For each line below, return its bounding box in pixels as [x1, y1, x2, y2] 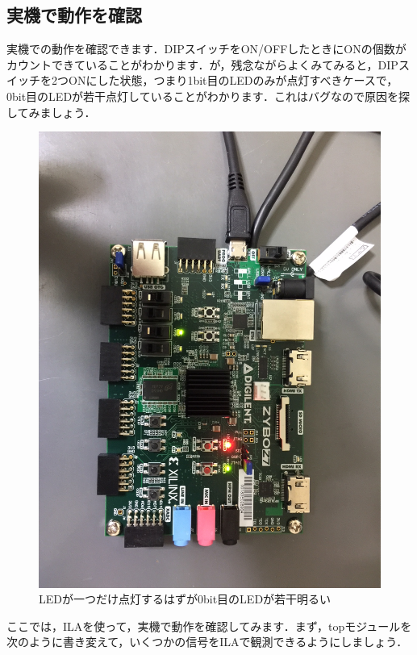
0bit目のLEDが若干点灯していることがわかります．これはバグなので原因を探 [6, 87, 411, 104]
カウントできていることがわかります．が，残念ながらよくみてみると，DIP [6, 56, 398, 73]
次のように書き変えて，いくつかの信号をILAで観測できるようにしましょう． [6, 633, 408, 650]
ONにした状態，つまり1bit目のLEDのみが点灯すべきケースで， [68, 72, 398, 89]
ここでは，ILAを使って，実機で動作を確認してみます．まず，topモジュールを [6, 617, 412, 634]
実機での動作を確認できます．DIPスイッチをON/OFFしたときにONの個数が [6, 40, 407, 57]
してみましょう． [6, 103, 96, 120]
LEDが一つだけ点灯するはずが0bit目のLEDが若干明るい [39, 590, 332, 607]
